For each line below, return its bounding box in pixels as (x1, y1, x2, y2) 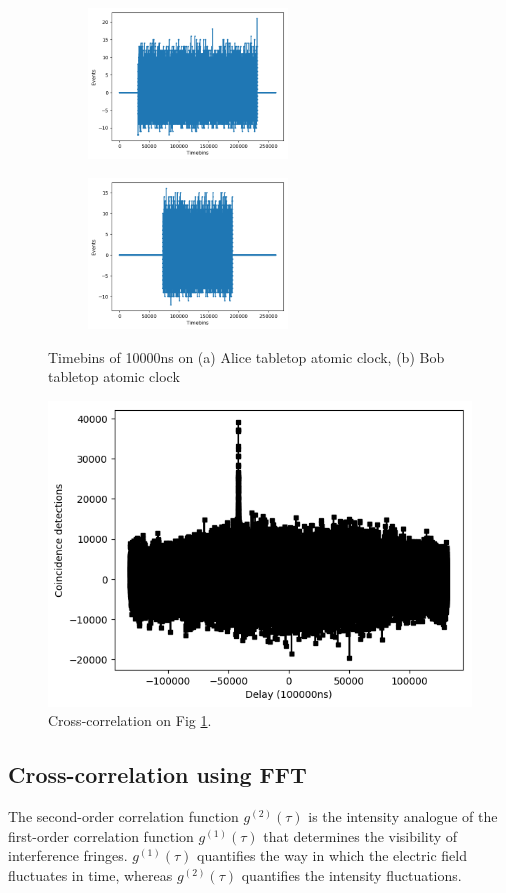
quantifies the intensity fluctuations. (241, 864, 462, 885)
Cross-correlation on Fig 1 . (48, 710, 212, 731)
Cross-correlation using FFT (8, 759, 307, 790)
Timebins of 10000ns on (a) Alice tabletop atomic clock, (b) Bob (48, 346, 445, 367)
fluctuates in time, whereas (8, 864, 173, 885)
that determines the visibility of (263, 825, 458, 846)
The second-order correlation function (8, 806, 239, 827)
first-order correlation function (8, 825, 194, 846)
